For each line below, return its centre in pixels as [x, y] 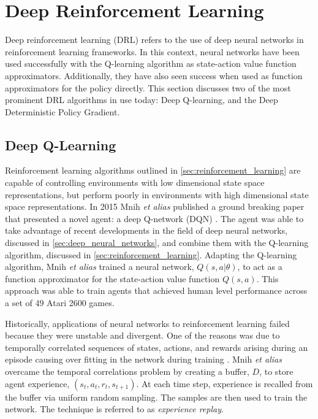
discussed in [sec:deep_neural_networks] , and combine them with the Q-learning [157, 243]
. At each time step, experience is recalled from [225, 383]
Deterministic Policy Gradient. [62, 111]
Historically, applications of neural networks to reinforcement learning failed [147, 323]
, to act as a [260, 267]
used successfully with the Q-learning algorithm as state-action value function [151, 63]
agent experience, [37, 383]
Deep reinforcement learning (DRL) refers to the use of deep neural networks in [154, 40]
